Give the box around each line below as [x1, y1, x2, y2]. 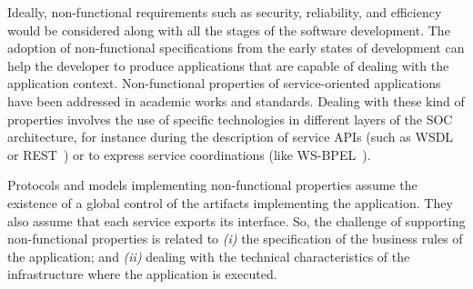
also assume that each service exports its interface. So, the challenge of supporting [7, 211, 466, 230]
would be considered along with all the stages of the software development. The [7, 20, 450, 39]
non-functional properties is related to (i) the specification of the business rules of [7, 229, 463, 248]
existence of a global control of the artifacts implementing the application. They [7, 193, 453, 212]
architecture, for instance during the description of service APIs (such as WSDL [7, 127, 454, 146]
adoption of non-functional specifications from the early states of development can [7, 38, 465, 57]
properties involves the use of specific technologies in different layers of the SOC [7, 109, 453, 128]
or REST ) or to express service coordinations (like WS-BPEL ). [7, 144, 371, 164]
